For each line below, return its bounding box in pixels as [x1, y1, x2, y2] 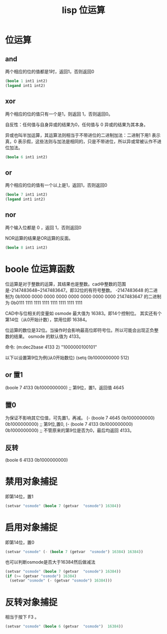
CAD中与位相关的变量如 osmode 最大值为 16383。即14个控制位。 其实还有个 [5, 310, 162, 316]
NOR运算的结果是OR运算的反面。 [5, 235, 73, 241]
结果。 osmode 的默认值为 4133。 [13, 333, 83, 339]
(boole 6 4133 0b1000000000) [5, 457, 68, 463]
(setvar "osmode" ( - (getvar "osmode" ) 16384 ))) [9, 578, 112, 583]
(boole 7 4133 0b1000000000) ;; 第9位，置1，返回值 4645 [5, 385, 124, 391]
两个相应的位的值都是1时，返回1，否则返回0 [5, 68, 94, 74]
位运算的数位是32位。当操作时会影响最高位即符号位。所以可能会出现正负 [5, 327, 155, 333]
